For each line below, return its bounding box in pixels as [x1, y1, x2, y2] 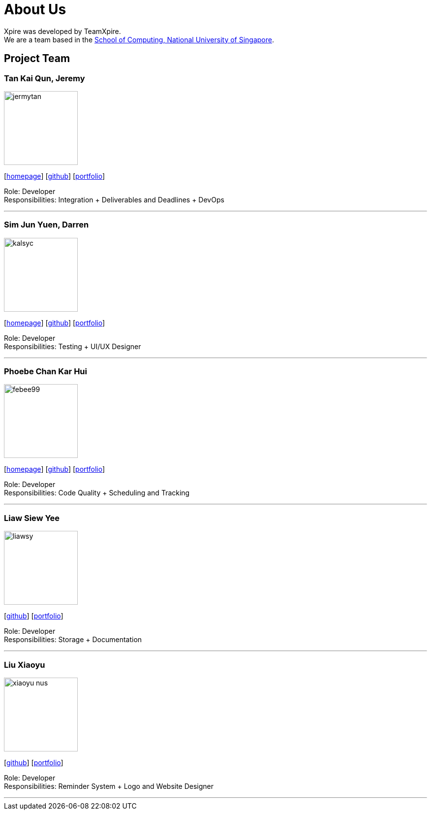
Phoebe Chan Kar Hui [4, 366, 87, 377]
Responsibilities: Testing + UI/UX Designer [4, 342, 141, 351]
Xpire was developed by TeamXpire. [4, 27, 121, 35]
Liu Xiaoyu [4, 659, 45, 670]
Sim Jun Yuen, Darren [4, 220, 89, 230]
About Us [4, 1, 66, 18]
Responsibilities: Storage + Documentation [4, 635, 142, 644]
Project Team [4, 52, 70, 65]
